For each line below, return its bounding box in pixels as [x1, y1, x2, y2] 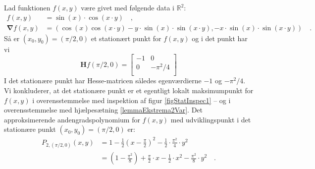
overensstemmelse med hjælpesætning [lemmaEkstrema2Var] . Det [4, 105, 203, 115]
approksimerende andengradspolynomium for [4, 114, 140, 124]
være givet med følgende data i [81, 2, 175, 12]
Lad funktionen [4, 2, 51, 12]
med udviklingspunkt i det [170, 114, 251, 124]
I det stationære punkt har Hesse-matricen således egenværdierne [4, 75, 202, 86]
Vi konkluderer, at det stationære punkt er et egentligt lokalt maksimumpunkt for [4, 85, 254, 96]
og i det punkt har [192, 33, 248, 43]
